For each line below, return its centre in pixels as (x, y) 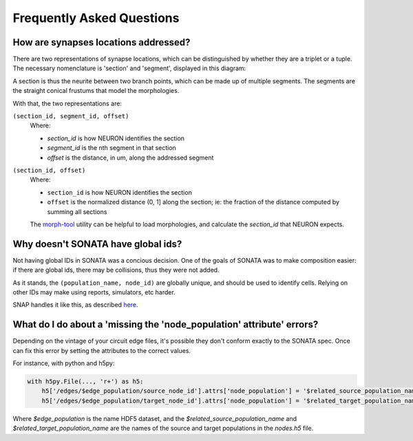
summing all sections (77, 212)
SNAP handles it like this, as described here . (75, 305)
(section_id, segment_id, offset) (71, 116)
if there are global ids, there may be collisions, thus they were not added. (116, 270)
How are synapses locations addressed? (102, 42)
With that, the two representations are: (67, 103)
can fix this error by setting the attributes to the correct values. (102, 350)
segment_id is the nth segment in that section (112, 148)
